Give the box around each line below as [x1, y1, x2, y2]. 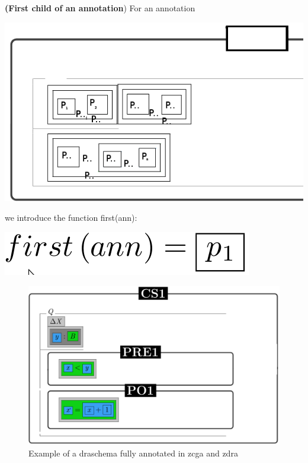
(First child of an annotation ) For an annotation [5, 2, 195, 14]
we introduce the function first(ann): [5, 211, 137, 224]
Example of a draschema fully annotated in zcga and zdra [28, 446, 238, 459]
